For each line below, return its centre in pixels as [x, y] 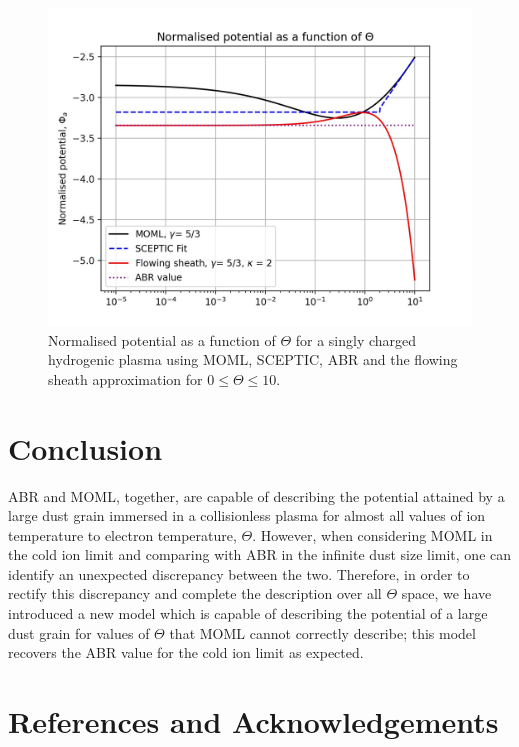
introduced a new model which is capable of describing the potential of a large [248, 613]
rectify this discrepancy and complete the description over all [195, 593]
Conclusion [85, 447]
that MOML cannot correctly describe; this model [322, 632]
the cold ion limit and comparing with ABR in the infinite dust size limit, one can [260, 554]
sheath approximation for [125, 378]
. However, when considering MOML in [372, 534]
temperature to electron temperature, [122, 534]
